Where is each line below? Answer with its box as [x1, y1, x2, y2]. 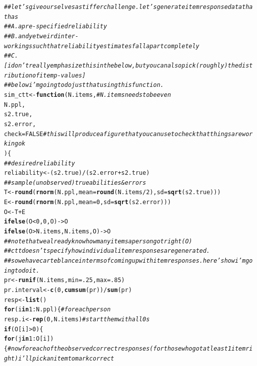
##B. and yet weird [4, 32, 58, 40]
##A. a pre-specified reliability [4, 23, 107, 30]
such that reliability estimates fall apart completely [32, 42, 199, 50]
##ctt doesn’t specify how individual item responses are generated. [4, 247, 210, 255]
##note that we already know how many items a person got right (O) [4, 237, 193, 245]
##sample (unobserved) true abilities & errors [4, 179, 146, 186]
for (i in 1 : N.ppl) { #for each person [4, 306, 111, 313]
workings [4, 42, 33, 50]
